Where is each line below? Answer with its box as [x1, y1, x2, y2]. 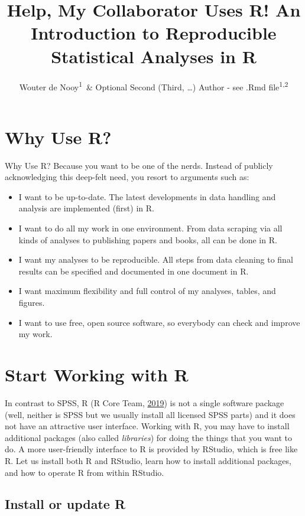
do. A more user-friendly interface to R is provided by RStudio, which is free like [5, 443, 298, 455]
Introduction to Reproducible [31, 21, 277, 45]
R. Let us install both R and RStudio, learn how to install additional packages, [5, 454, 291, 466]
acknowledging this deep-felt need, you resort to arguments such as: [5, 171, 249, 183]
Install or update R [5, 495, 126, 513]
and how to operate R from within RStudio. [5, 466, 164, 478]
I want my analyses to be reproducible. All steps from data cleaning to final [18, 253, 293, 266]
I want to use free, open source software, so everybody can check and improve [18, 316, 300, 328]
